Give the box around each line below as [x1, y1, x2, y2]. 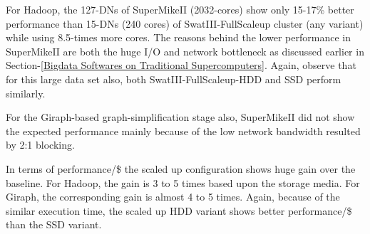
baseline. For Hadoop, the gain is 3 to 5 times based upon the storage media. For [6, 175, 360, 190]
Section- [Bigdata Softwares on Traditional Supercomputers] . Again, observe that [6, 58, 356, 73]
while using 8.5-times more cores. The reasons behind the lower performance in [6, 30, 351, 45]
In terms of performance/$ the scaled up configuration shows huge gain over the [6, 161, 356, 176]
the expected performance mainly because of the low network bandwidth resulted [6, 123, 361, 138]
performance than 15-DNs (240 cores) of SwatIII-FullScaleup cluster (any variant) [6, 16, 364, 31]
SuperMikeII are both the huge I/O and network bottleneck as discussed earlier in [6, 43, 364, 58]
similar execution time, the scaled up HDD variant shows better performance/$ [6, 203, 352, 218]
